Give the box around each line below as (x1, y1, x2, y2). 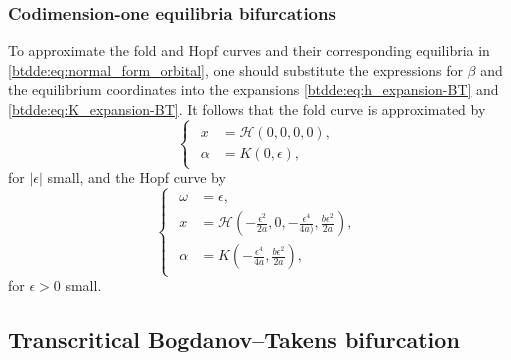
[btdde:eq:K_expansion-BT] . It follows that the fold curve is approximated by (8, 99, 486, 119)
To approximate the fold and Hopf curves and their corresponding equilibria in (8, 40, 490, 61)
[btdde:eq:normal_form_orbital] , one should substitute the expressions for (8, 59, 463, 80)
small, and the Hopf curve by (47, 167, 226, 188)
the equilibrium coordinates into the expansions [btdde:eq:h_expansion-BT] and (8, 79, 499, 100)
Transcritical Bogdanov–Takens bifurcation (8, 324, 460, 355)
